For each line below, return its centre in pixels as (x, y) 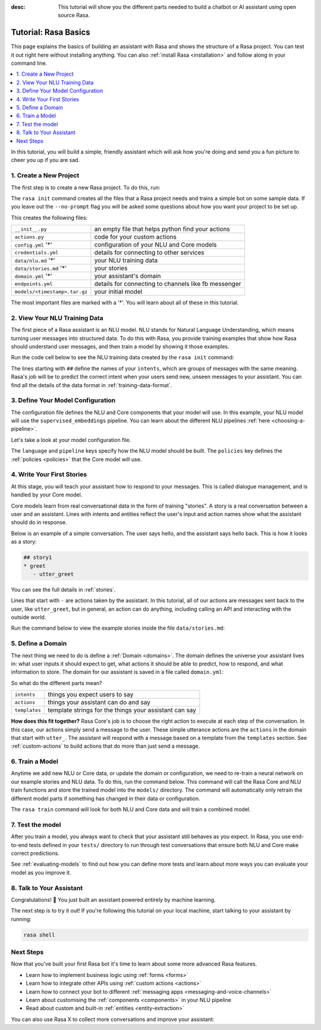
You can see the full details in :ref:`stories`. (63, 589)
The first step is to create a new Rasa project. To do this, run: (86, 187)
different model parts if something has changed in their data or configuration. (106, 798)
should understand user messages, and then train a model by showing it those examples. (120, 346)
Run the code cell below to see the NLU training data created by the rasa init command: (122, 357)
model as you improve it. (41, 872)
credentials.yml (37, 252)
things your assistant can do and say (99, 702)
